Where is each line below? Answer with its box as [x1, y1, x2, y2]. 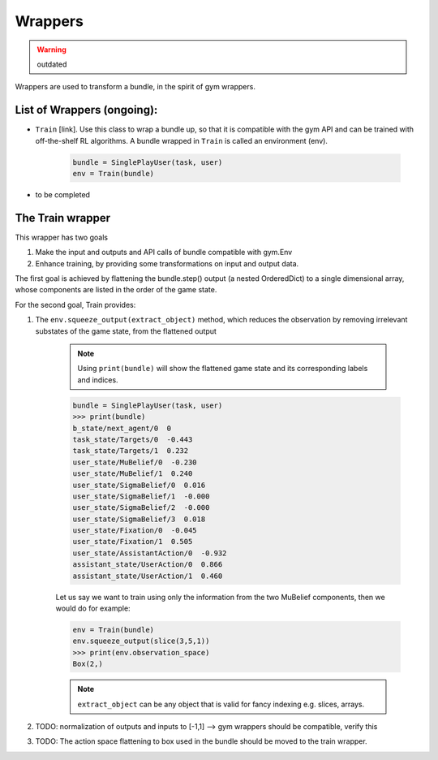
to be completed [35, 189, 91, 199]
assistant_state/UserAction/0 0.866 [72, 560, 223, 569]
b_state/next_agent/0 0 [72, 423, 172, 433]
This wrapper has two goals [15, 232, 109, 242]
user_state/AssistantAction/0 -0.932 [72, 548, 227, 558]
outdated [36, 59, 67, 69]
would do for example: [55, 603, 131, 613]
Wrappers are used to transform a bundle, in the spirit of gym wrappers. [15, 82, 255, 92]
